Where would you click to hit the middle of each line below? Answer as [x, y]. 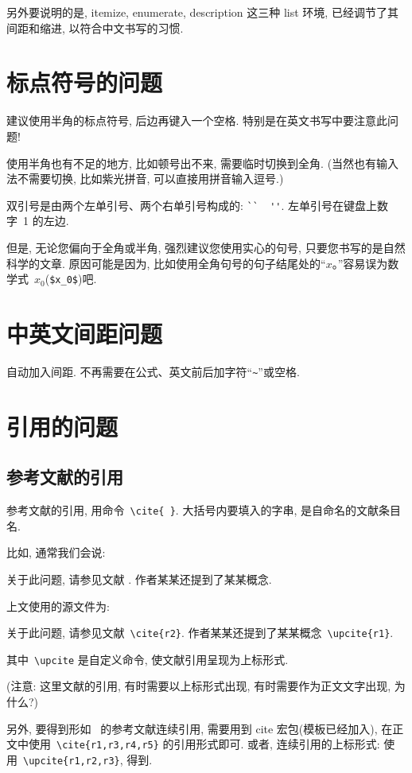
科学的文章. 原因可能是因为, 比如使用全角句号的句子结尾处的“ [166, 263]
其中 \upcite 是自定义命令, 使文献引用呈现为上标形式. [148, 659]
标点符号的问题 [85, 82]
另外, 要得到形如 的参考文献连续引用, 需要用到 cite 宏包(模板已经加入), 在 [200, 728]
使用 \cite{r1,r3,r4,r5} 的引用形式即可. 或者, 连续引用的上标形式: [204, 744]
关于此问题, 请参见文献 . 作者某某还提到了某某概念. [139, 579]
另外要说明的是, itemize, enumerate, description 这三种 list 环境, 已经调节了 [197, 12]
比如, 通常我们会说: [56, 552]
